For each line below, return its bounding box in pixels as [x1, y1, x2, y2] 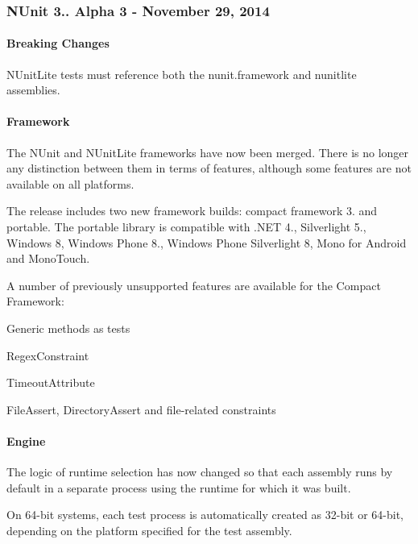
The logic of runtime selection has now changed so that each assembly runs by [6, 463, 393, 480]
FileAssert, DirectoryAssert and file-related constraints [6, 401, 276, 417]
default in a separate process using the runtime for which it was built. [6, 479, 351, 496]
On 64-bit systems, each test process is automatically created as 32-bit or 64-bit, [6, 506, 404, 523]
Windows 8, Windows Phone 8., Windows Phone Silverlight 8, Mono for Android [6, 234, 407, 251]
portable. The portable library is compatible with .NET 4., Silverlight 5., [6, 218, 366, 235]
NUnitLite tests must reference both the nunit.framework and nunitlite [6, 65, 357, 82]
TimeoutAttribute [6, 374, 95, 391]
